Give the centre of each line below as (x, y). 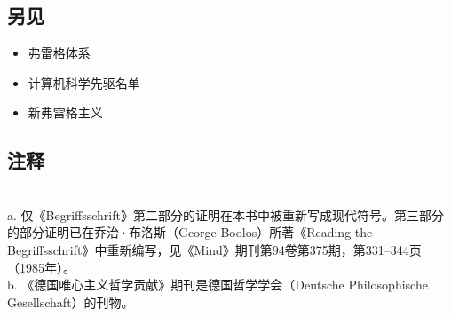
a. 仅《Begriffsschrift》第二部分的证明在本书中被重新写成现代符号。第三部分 (225, 214)
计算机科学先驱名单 (84, 82)
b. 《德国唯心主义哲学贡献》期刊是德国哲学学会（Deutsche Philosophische (218, 285)
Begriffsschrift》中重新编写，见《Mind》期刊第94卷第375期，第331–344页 (214, 249)
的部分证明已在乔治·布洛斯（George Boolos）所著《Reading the (190, 232)
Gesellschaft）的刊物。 (71, 301)
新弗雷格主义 (65, 112)
